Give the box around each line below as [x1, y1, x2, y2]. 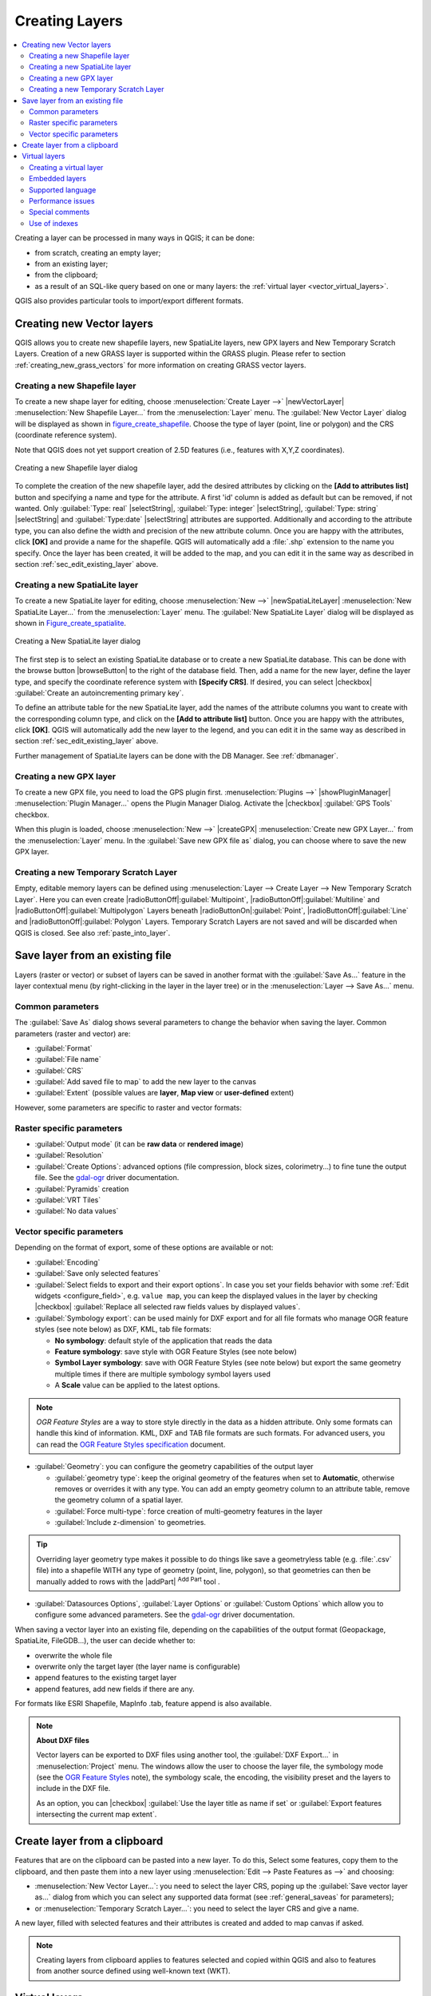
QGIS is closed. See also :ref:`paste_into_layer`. [14, 928, 171, 937]
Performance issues [29, 196, 95, 206]
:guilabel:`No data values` [34, 1206, 119, 1216]
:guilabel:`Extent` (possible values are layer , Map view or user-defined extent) [34, 1088, 295, 1098]
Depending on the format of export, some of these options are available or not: [14, 1242, 274, 1253]
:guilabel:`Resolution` [34, 1150, 104, 1160]
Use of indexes [29, 218, 79, 228]
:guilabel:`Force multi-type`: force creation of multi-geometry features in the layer [54, 1506, 323, 1516]
